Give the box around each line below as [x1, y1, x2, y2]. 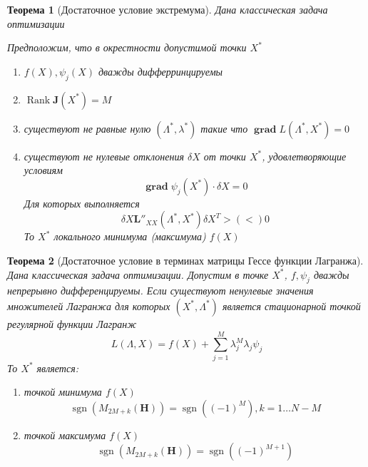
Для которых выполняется [24, 195, 140, 210]
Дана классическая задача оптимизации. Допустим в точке [7, 267, 269, 282]
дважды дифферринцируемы [98, 63, 223, 78]
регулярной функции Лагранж [7, 316, 137, 331]
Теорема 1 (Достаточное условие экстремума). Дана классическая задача [7, 2, 328, 16]
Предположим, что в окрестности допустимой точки [7, 40, 247, 55]
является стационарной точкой [222, 298, 361, 313]
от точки [203, 148, 246, 163]
